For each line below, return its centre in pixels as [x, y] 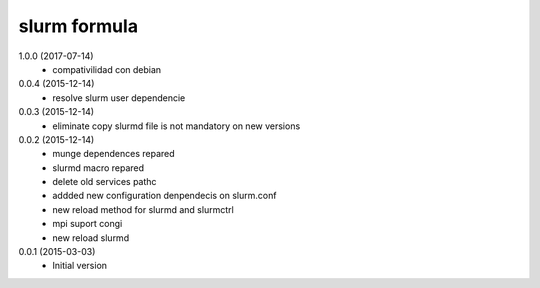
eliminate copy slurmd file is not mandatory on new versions [176, 126]
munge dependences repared [113, 154]
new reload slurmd [91, 237]
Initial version [80, 266]
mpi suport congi [87, 224]
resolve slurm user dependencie [119, 97]
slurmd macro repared [98, 167]
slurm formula [78, 26]
